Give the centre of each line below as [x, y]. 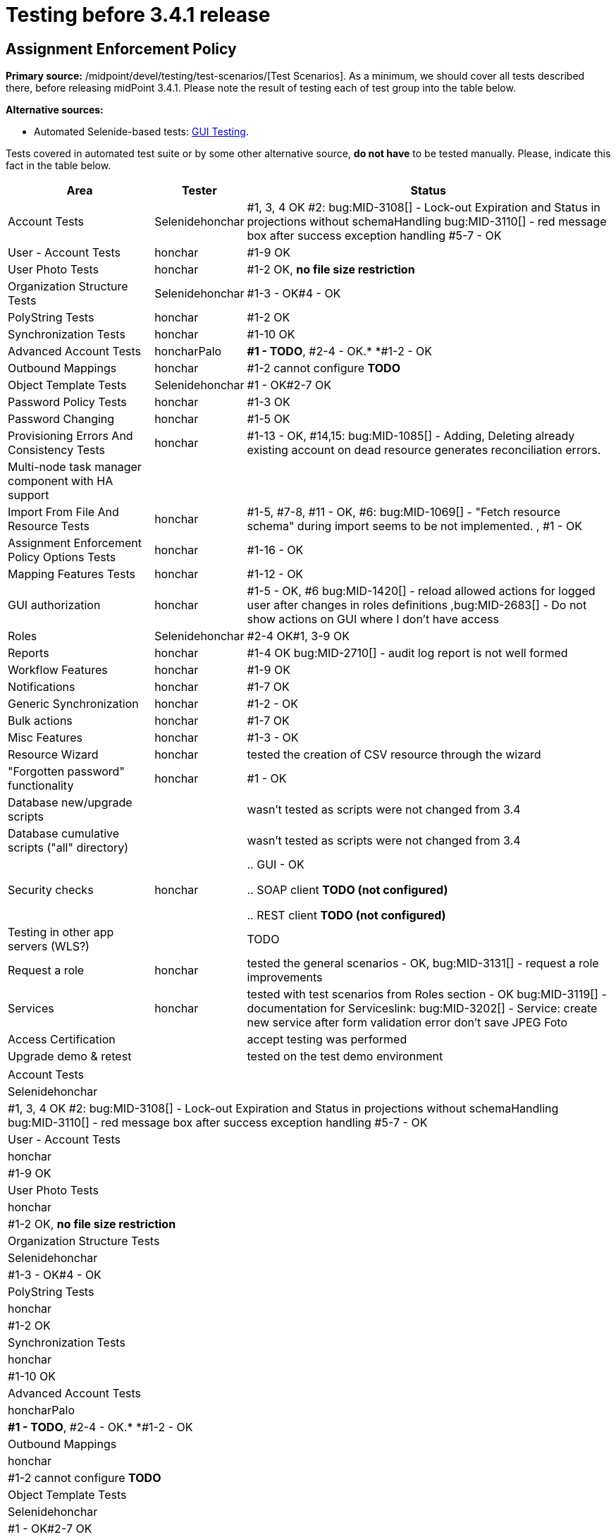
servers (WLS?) [49, 947]
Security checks [51, 890]
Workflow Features [58, 670]
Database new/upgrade [70, 803]
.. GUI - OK [276, 865]
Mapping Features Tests [72, 574]
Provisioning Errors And [70, 436]
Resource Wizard [53, 755]
